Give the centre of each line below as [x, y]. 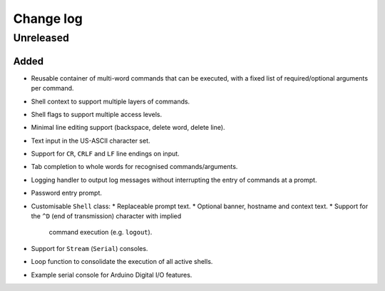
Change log [48, 19]
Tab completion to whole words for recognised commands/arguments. [134, 167]
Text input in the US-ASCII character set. [91, 141]
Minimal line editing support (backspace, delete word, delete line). [128, 128]
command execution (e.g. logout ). [101, 233]
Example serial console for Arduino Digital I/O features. [112, 275]
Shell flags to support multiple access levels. [97, 114]
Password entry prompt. [67, 193]
